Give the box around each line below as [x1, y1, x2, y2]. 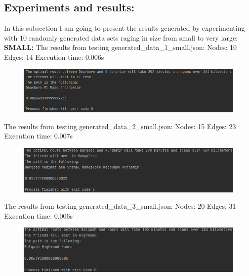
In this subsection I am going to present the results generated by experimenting [4, 23, 245, 33]
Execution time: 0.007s [4, 131, 73, 141]
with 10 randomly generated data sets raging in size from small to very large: [4, 32, 238, 43]
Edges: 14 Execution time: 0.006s [4, 51, 104, 62]
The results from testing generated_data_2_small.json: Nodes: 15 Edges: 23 [4, 121, 236, 131]
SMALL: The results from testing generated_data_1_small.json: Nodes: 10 [4, 42, 237, 52]
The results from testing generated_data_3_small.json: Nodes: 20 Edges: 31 [4, 201, 236, 211]
